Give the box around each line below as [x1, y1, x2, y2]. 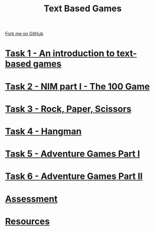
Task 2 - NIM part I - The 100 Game [5, 81, 150, 92]
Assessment [5, 193, 58, 204]
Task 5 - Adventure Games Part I [5, 148, 140, 160]
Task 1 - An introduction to [5, 48, 115, 59]
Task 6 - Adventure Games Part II [5, 171, 143, 182]
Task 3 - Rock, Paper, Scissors [5, 103, 132, 115]
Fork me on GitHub [5, 30, 43, 37]
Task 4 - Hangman [5, 126, 82, 137]
